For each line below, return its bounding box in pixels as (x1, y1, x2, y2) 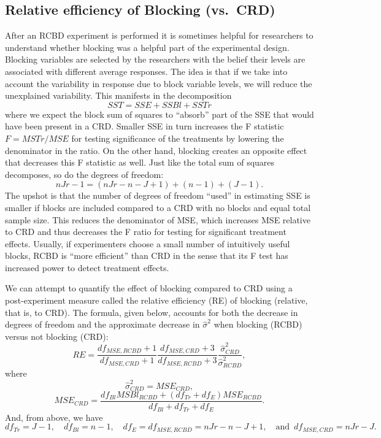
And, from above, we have (5, 410, 103, 423)
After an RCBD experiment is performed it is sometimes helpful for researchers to (5, 29, 314, 42)
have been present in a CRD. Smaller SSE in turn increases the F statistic (5, 120, 284, 133)
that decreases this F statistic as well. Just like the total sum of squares (5, 156, 275, 169)
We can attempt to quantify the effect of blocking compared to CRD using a (5, 282, 293, 294)
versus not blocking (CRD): (5, 329, 109, 342)
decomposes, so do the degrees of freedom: (5, 167, 164, 180)
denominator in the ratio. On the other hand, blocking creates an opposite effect (5, 144, 307, 156)
